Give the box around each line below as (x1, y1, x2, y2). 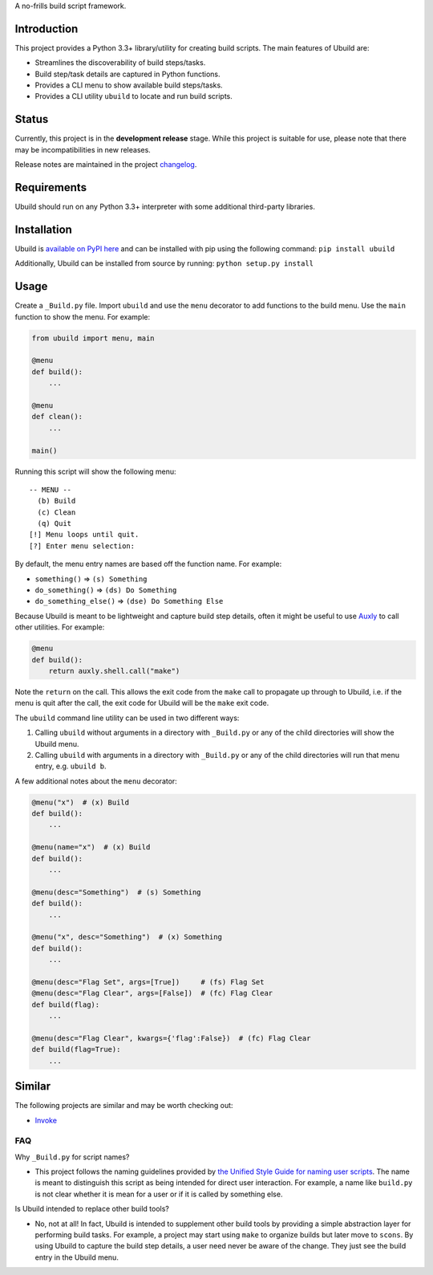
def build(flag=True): (31, 1045, 121, 1054)
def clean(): (31, 412, 83, 422)
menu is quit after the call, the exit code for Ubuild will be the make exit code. (14, 699, 269, 708)
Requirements (14, 181, 87, 194)
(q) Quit (37, 519, 72, 528)
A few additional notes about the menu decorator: (14, 776, 178, 786)
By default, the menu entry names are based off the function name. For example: (14, 559, 282, 569)
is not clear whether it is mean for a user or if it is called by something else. (34, 1189, 283, 1199)
